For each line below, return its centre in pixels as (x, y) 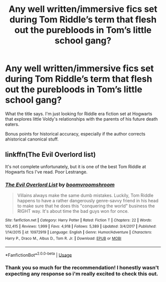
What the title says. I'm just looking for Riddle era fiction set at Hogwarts (79, 114)
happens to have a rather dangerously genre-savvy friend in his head (88, 201)
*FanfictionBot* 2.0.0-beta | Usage (39, 254)
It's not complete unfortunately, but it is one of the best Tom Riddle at (76, 166)
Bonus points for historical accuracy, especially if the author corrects (75, 134)
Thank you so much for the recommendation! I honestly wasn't (82, 268)
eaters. (12, 124)
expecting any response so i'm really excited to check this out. (82, 274)
